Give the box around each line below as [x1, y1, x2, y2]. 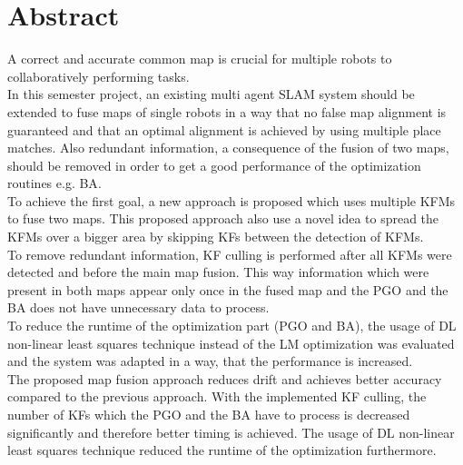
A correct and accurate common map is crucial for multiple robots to [7, 49, 392, 68]
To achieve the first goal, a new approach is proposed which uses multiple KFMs [7, 191, 456, 210]
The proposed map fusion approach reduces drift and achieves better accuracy [7, 369, 442, 388]
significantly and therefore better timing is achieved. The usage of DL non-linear [7, 422, 455, 441]
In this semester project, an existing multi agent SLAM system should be [7, 84, 415, 104]
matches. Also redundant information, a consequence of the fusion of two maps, [7, 138, 449, 157]
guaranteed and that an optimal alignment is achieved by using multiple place [7, 120, 441, 139]
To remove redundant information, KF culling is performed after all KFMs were [7, 244, 452, 263]
